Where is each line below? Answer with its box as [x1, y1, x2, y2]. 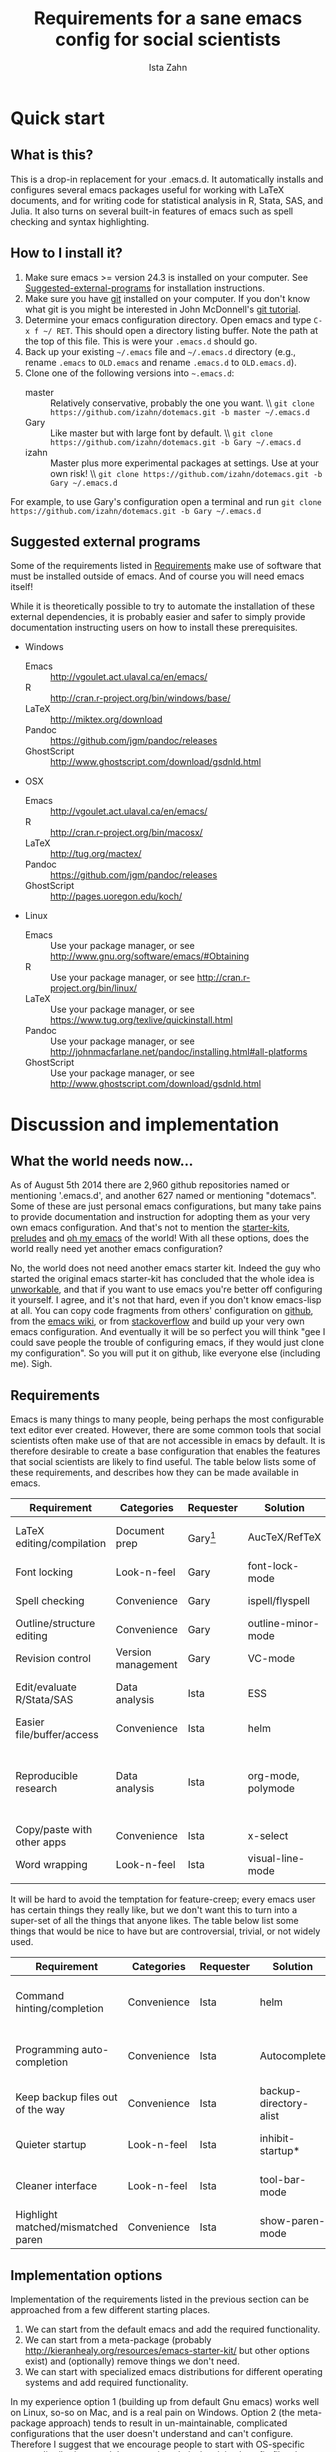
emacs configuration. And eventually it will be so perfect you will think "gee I [10, 1326, 326, 1338]
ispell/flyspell [247, 1594, 310, 1608]
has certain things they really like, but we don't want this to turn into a [10, 1904, 298, 1916]
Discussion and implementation [10, 1113, 280, 1136]
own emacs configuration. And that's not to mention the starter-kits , [10, 1222, 290, 1234]
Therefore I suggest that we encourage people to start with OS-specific [10, 2438, 305, 2450]
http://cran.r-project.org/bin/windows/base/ [49, 692, 231, 704]
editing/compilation [15, 1537, 107, 1551]
